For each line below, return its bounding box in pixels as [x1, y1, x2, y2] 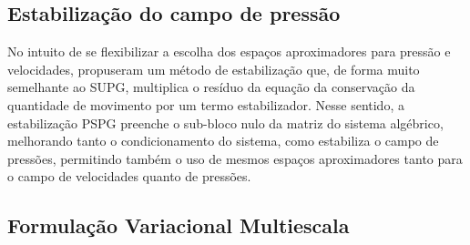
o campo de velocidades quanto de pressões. [7, 167, 251, 186]
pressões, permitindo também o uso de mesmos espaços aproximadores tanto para [7, 148, 463, 168]
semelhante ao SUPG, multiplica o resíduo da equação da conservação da [7, 77, 415, 97]
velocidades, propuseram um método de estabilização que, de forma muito [7, 59, 420, 78]
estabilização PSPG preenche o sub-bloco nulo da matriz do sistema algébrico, [7, 113, 444, 132]
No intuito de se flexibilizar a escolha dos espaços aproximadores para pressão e [7, 42, 451, 61]
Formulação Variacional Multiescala [7, 211, 350, 240]
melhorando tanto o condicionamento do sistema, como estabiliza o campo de [7, 131, 439, 150]
